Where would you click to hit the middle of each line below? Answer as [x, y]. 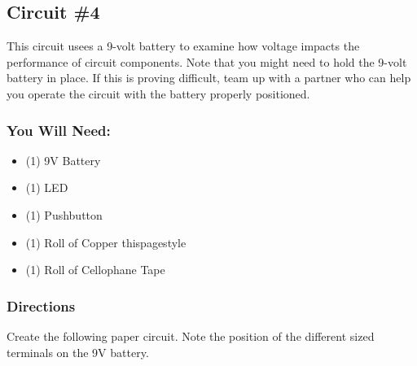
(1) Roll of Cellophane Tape [95, 270]
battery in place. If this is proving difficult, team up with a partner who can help [209, 78]
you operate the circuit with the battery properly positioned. [158, 93]
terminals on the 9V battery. [78, 352]
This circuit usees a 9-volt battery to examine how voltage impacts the [183, 46]
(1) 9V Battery [63, 160]
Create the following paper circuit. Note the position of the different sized [191, 335]
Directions [41, 305]
